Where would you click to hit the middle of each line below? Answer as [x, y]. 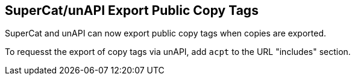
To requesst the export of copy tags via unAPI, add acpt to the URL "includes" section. [178, 52]
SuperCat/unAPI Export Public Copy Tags [132, 10]
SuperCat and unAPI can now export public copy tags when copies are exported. [166, 33]
